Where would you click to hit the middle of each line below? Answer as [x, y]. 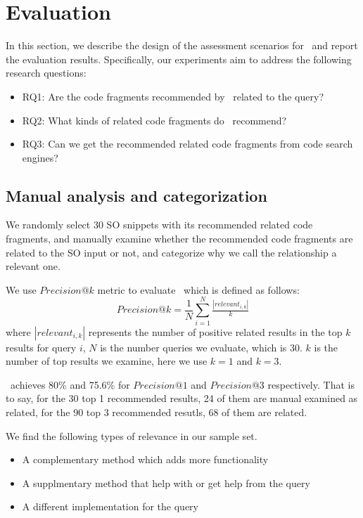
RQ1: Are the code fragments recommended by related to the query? [173, 96]
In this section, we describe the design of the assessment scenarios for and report [182, 45]
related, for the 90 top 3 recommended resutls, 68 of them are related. [157, 412]
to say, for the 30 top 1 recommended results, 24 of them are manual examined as [182, 398]
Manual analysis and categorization [136, 195]
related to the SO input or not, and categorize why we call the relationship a [171, 252]
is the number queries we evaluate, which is [193, 347]
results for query [41, 347]
